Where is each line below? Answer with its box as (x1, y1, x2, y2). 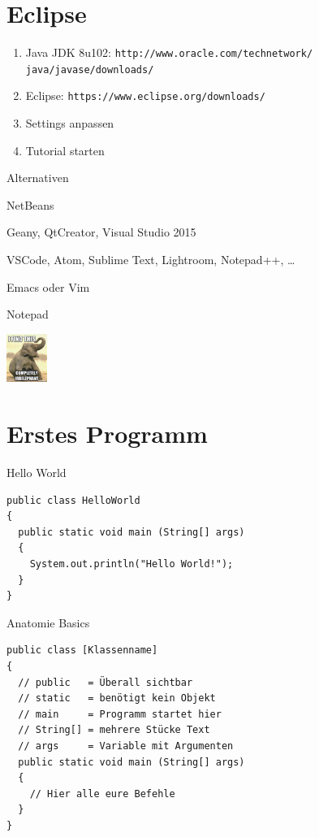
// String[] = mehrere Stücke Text (18, 724, 210, 736)
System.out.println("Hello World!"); (29, 557, 234, 570)
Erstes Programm (6, 417, 208, 450)
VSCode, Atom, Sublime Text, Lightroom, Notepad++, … (6, 251, 295, 268)
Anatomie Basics (6, 614, 90, 631)
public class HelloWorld (6, 494, 140, 506)
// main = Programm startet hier (18, 708, 222, 720)
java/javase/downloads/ (25, 63, 154, 76)
